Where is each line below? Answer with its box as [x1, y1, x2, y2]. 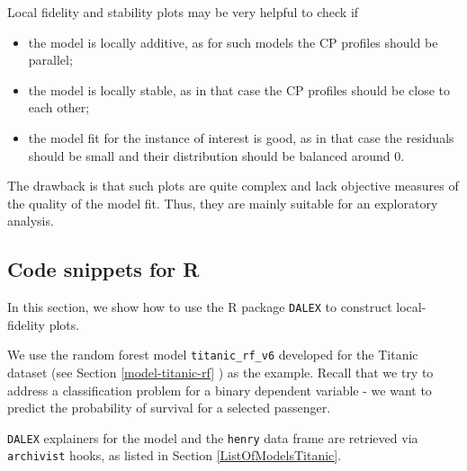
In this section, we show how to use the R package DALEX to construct [7, 298, 392, 316]
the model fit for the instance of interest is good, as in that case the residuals [28, 128, 454, 147]
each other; [28, 98, 90, 117]
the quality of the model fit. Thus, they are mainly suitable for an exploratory [7, 193, 438, 212]
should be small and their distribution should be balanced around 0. [28, 146, 405, 164]
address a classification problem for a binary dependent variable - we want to [7, 380, 432, 399]
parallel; [28, 50, 73, 69]
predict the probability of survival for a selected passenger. [7, 398, 331, 417]
